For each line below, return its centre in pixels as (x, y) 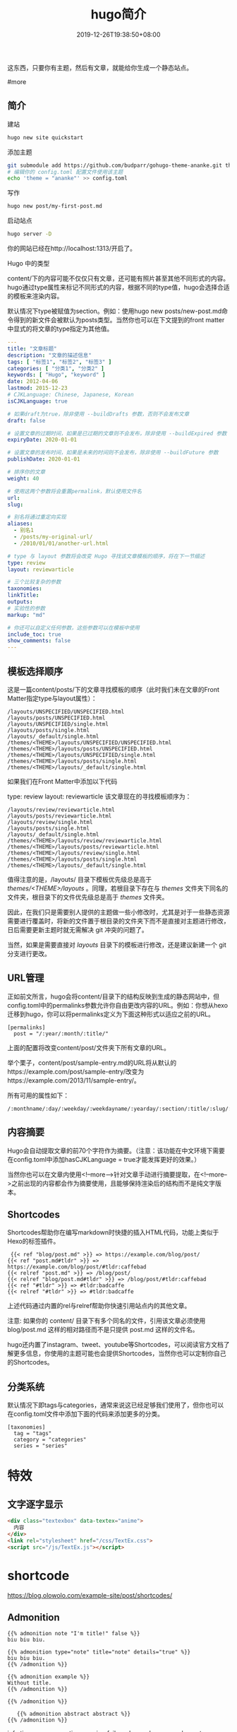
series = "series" (41, 1446)
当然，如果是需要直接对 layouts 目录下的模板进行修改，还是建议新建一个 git (117, 945)
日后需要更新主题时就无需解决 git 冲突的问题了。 (78, 929)
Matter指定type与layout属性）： (52, 698)
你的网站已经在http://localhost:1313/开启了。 (72, 248)
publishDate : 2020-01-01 (44, 459)
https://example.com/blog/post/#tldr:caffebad (77, 1267)
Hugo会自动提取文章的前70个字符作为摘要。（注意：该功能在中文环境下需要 (116, 1150)
